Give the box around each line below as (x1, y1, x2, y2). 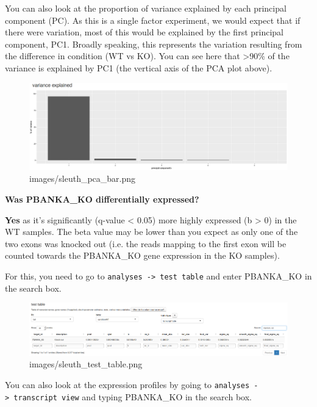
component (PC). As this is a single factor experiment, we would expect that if (5, 13, 301, 26)
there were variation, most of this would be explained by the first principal (5, 26, 284, 38)
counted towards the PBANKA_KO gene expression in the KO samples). (5, 249, 280, 262)
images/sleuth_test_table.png (29, 358, 143, 370)
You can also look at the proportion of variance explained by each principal (5, 2, 287, 14)
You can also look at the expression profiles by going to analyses (5, 378, 250, 391)
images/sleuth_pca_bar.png (29, 172, 136, 185)
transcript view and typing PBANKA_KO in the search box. (13, 390, 252, 403)
